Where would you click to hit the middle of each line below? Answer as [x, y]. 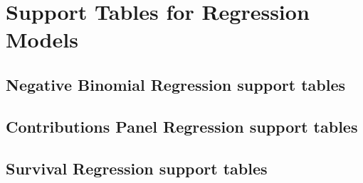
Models [42, 39]
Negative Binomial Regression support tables [176, 84]
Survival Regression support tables [137, 168]
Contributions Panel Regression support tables [182, 126]
